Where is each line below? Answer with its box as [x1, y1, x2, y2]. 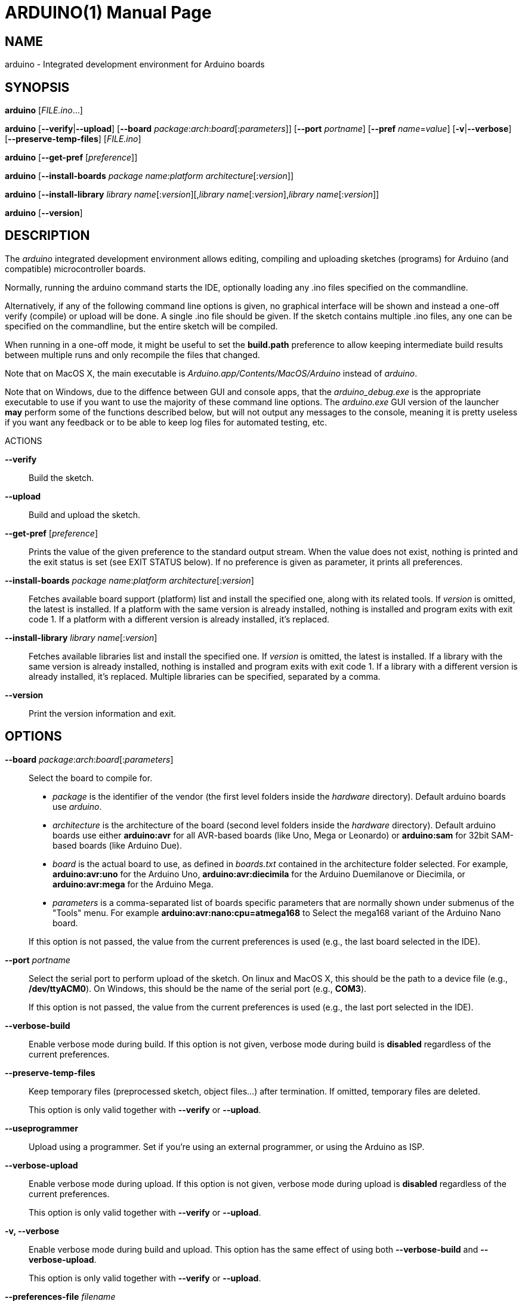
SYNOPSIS [5, 79, 70, 95]
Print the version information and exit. [29, 708, 177, 719]
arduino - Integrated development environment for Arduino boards [5, 59, 265, 70]
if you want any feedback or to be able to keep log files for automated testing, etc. [5, 417, 328, 427]
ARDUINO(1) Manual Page [5, 2, 212, 23]
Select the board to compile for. [29, 772, 153, 783]
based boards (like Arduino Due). [52, 840, 182, 850]
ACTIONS [5, 435, 42, 446]
